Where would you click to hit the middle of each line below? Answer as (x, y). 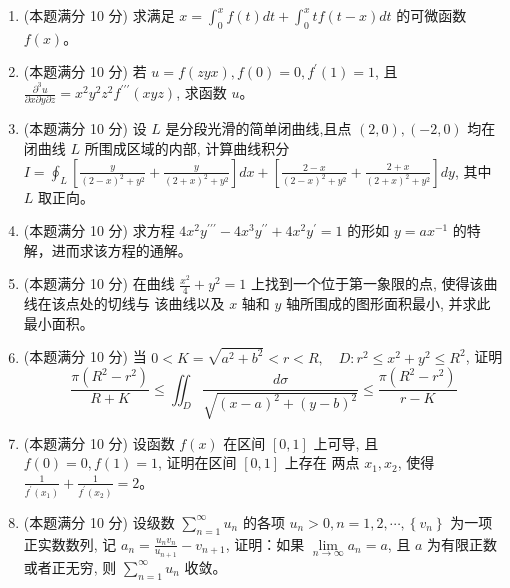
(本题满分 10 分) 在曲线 (99, 283)
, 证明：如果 (265, 543)
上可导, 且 (346, 442)
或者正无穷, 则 (70, 566)
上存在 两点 (322, 462)
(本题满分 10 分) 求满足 (99, 15)
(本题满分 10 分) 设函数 (99, 442)
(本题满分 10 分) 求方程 (99, 230)
